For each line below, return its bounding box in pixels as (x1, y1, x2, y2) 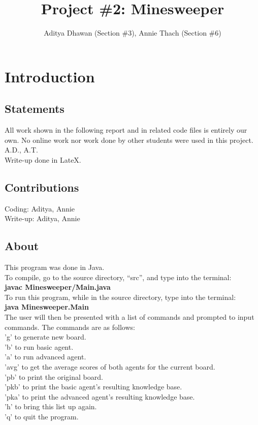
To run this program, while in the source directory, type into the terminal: (5, 291, 236, 302)
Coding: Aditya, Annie (5, 203, 75, 214)
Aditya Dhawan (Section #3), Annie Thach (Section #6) (44, 27, 221, 38)
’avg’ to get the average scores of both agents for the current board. (5, 361, 215, 372)
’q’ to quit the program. (5, 411, 79, 421)
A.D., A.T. (5, 144, 38, 155)
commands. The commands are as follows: (5, 321, 135, 332)
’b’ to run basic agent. (5, 341, 74, 352)
